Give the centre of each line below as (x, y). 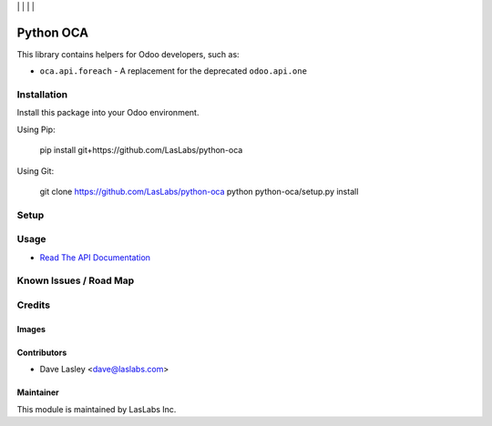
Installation (42, 95)
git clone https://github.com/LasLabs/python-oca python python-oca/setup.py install (199, 192)
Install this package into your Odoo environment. (108, 113)
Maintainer (38, 392)
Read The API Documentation (95, 257)
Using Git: (36, 171)
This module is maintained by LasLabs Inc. (97, 409)
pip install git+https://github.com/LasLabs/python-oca (141, 150)
